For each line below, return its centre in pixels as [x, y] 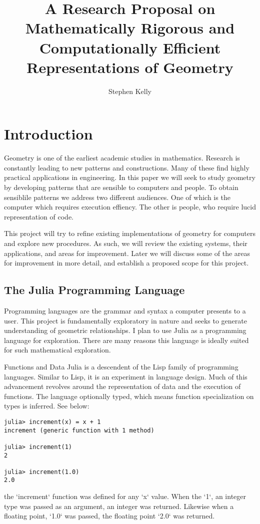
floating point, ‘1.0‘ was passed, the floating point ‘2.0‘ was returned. [109, 516]
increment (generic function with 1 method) [79, 430]
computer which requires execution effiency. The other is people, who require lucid [130, 207]
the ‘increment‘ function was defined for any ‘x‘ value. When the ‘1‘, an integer [125, 496]
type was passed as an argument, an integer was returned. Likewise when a [119, 506]
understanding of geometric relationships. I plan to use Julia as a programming [125, 330]
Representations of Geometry [130, 67]
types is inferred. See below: [47, 406]
